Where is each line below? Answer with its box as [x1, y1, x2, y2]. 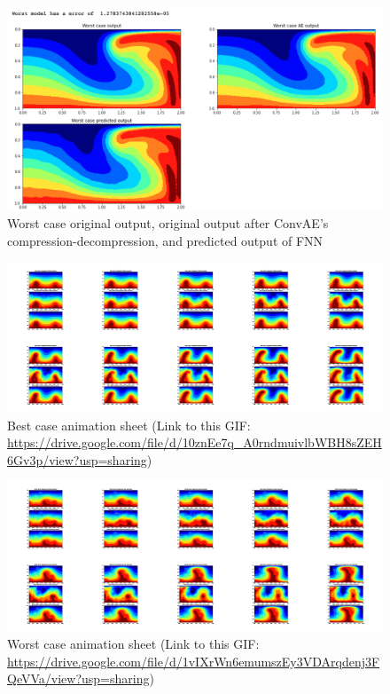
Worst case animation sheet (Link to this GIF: [7, 635, 260, 653]
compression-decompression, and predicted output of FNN [7, 231, 324, 249]
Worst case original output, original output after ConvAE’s [7, 214, 329, 233]
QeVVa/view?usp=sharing [7, 669, 150, 688]
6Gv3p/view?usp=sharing [7, 450, 147, 469]
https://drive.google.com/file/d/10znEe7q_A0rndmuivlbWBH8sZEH [7, 433, 382, 452]
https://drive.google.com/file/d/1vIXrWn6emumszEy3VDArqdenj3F [7, 651, 380, 670]
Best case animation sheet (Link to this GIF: [7, 415, 251, 434]
